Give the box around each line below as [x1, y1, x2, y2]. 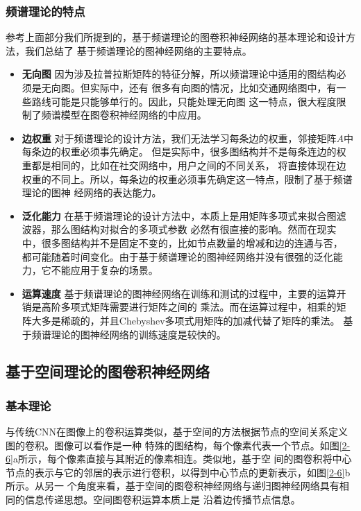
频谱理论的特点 [6, 2, 85, 19]
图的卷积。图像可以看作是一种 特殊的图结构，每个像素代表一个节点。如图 [6, 438, 339, 452]
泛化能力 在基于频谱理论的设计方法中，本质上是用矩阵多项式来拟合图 [22, 208, 337, 223]
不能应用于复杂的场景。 [51, 263, 158, 277]
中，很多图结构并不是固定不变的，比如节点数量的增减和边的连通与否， [22, 235, 343, 250]
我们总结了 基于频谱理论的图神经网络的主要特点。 [24, 43, 252, 58]
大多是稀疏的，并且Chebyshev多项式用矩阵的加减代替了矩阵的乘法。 [31, 313, 340, 327]
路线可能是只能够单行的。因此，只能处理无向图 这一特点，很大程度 [31, 94, 337, 108]
